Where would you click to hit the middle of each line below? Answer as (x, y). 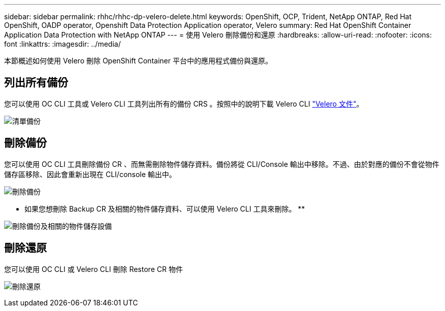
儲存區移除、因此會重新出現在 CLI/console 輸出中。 (90, 174)
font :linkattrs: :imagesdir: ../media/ (62, 44)
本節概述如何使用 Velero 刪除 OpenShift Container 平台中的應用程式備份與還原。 (138, 61)
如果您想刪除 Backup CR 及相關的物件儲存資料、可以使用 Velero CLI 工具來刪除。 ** (165, 209)
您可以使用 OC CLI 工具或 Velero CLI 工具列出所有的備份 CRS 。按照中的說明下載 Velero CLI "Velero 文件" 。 (184, 103)
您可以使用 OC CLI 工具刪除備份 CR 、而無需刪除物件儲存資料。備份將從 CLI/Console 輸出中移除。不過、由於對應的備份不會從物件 (222, 164)
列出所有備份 (36, 83)
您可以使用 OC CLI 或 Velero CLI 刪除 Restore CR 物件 (93, 269)
